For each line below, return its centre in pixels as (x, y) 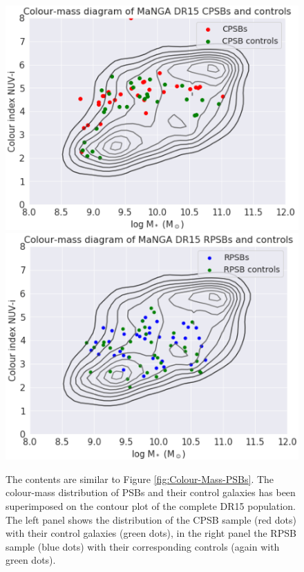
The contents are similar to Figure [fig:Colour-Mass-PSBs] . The (140, 479)
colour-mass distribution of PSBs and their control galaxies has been (151, 492)
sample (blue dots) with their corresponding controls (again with (143, 546)
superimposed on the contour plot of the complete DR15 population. (151, 505)
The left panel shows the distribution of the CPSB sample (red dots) (151, 519)
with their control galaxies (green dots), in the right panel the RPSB (151, 533)
